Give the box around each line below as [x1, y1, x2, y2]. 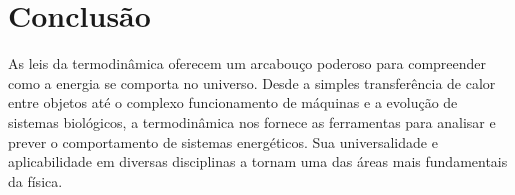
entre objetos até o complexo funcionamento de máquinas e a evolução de [8, 92, 458, 113]
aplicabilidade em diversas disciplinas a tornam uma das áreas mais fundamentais [8, 151, 508, 172]
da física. [8, 170, 63, 191]
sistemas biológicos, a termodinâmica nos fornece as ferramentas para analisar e [8, 111, 496, 132]
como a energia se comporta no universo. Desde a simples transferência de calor [8, 72, 496, 93]
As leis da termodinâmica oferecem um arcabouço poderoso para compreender [8, 53, 487, 74]
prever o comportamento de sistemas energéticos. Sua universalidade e [8, 131, 438, 152]
